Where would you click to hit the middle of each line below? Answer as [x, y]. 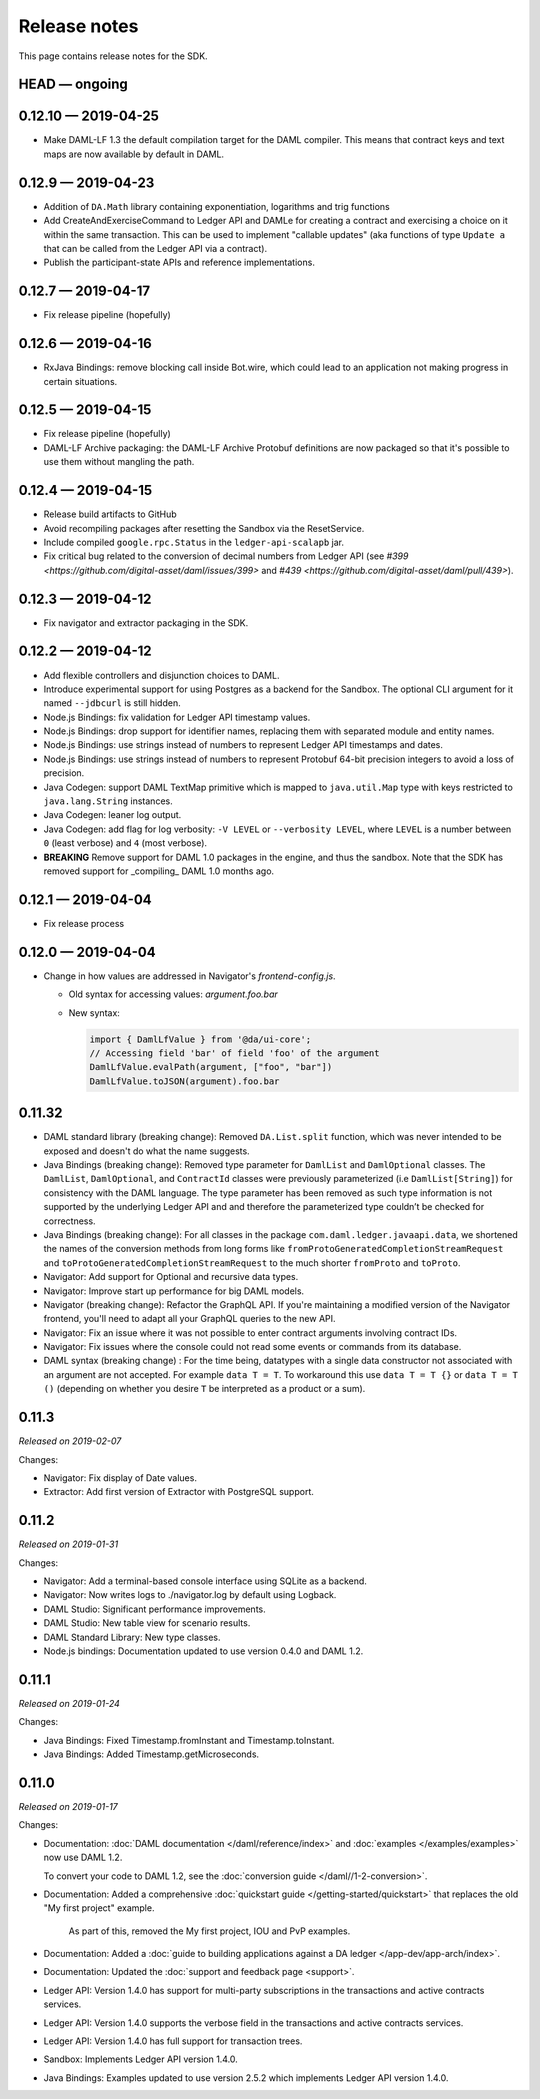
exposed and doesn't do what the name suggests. [146, 1151]
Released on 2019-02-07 [70, 1441]
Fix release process [84, 923]
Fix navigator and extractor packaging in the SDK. [146, 622]
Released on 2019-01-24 [69, 1703]
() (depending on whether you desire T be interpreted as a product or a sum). [204, 1389]
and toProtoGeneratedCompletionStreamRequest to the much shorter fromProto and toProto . [252, 1262]
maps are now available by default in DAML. [134, 154]
